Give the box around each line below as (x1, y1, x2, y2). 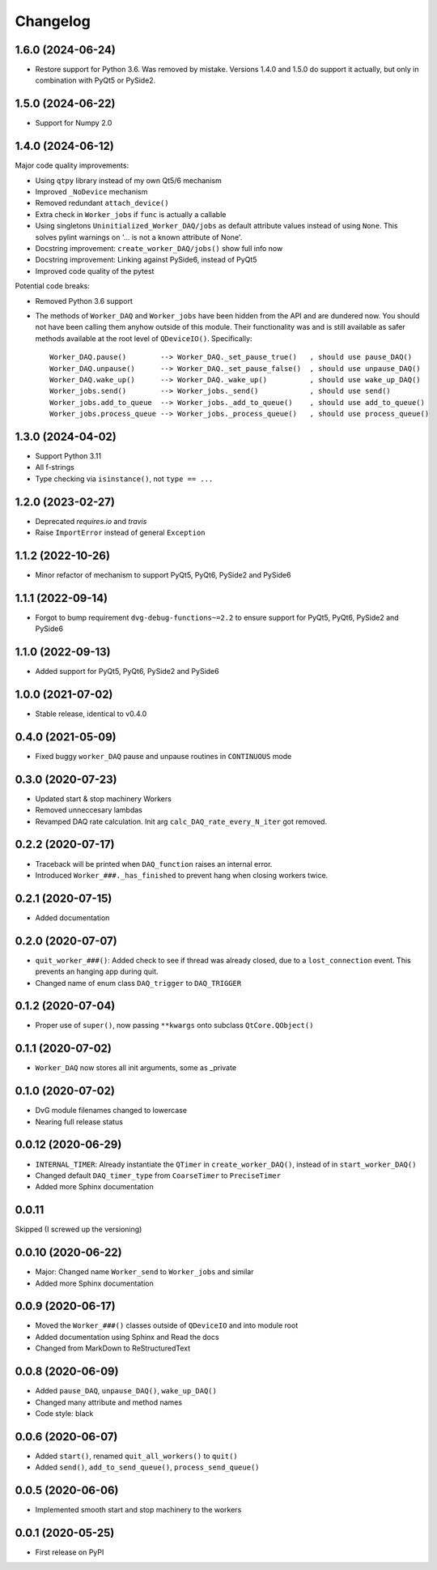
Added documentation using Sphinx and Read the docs (35, 1332, 219, 1342)
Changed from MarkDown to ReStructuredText (35, 1343, 191, 1353)
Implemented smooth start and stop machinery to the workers (35, 1505, 242, 1515)
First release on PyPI (35, 1547, 104, 1557)
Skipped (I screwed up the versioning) (15, 1224, 142, 1235)
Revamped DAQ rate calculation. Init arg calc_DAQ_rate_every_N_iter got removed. (35, 817, 328, 826)
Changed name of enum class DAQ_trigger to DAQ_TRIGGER (35, 978, 242, 988)
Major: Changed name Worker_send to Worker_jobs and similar (35, 1267, 254, 1277)
